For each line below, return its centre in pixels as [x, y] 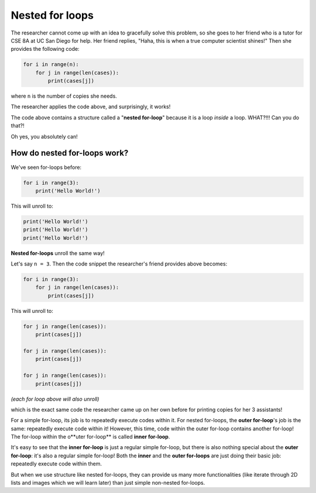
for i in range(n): [51, 65]
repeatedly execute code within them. [56, 464]
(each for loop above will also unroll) [55, 399]
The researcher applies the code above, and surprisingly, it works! [91, 107]
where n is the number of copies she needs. [64, 96]
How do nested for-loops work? [70, 153]
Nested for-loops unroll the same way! [58, 253]
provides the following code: [45, 49]
